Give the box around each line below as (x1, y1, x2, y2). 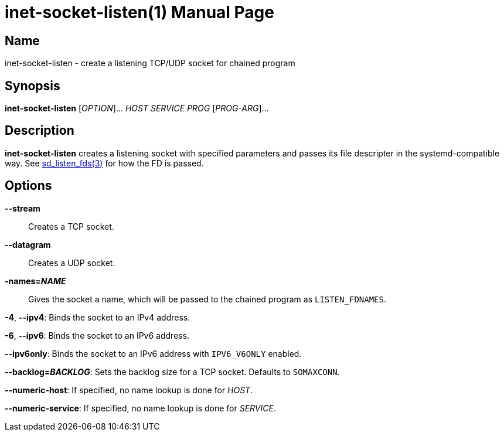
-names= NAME (5, 275, 66, 286)
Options (5, 178, 52, 193)
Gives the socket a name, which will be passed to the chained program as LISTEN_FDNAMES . (28, 294, 387, 304)
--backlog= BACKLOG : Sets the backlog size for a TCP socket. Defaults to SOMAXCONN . (5, 366, 340, 377)
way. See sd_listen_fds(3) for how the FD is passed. (5, 158, 204, 168)
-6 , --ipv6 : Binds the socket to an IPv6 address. (5, 330, 190, 340)
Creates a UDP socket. (28, 257, 115, 268)
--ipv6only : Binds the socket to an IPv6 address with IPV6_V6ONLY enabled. (5, 348, 302, 359)
